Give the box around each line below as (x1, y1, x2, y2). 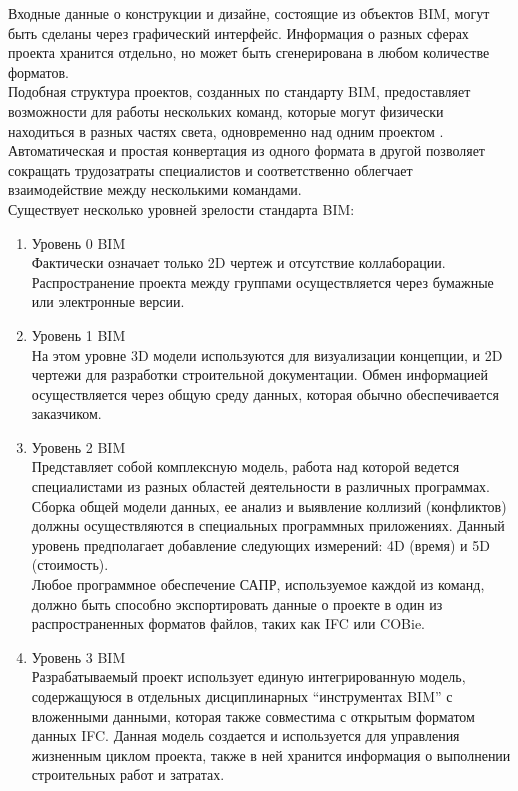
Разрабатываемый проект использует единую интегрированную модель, (31, 666, 466, 687)
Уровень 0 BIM (31, 232, 126, 253)
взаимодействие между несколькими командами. (8, 179, 302, 200)
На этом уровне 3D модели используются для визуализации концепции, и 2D (31, 344, 503, 365)
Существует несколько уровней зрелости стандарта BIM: (8, 198, 355, 219)
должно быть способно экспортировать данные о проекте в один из (31, 593, 443, 614)
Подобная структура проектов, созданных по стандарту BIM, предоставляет (8, 81, 471, 102)
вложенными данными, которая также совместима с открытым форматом (31, 705, 475, 726)
